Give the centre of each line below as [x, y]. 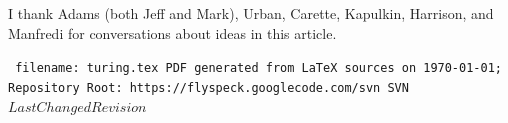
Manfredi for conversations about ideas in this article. [172, 32]
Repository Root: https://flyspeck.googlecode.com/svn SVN [208, 87]
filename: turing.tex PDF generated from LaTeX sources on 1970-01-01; [258, 68]
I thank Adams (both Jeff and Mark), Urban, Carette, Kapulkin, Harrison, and [251, 13]
